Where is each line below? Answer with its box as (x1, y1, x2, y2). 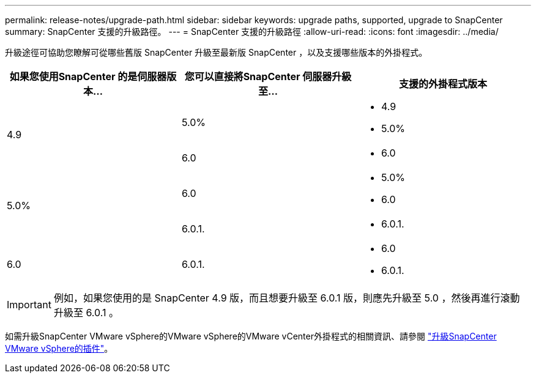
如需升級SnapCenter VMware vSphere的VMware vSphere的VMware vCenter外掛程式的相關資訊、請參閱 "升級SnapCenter (5, 331, 497, 341)
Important (7, 298, 51, 311)
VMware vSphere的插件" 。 (5, 343, 113, 354)
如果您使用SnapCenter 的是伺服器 (9, 70, 167, 83)
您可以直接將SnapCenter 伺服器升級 (184, 70, 352, 83)
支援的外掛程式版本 (398, 78, 487, 90)
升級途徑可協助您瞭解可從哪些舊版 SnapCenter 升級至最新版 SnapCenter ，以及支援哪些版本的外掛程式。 (5, 47, 428, 57)
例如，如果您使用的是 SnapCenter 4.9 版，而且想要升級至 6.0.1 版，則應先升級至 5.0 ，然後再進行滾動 (53, 292, 520, 304)
